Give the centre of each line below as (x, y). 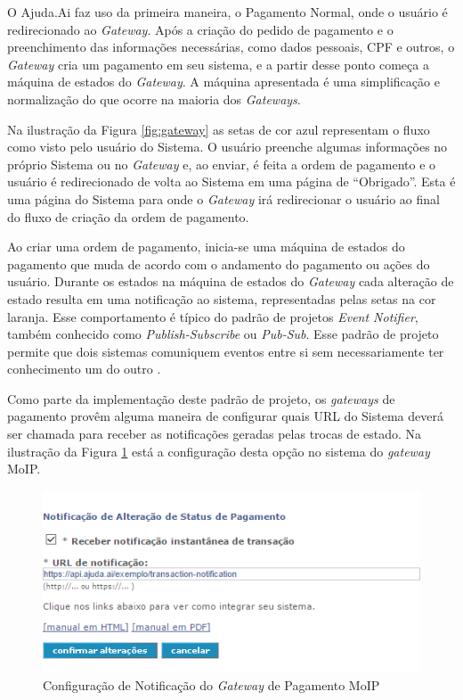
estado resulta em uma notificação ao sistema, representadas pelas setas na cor (222, 298)
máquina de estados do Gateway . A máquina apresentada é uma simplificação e (223, 82)
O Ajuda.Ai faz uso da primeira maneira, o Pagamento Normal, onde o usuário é (227, 12)
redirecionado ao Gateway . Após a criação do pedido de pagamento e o (200, 29)
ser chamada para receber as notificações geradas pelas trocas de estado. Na (215, 434)
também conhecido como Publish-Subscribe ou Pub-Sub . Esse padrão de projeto (223, 334)
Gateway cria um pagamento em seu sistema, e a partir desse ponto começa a (218, 64)
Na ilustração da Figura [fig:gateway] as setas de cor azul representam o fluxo (219, 129)
